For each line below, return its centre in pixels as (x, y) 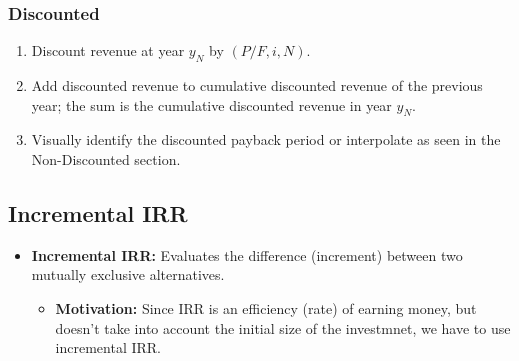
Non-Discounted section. (106, 159)
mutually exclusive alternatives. (128, 274)
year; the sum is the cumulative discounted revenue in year (211, 104)
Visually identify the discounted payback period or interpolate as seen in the (266, 139)
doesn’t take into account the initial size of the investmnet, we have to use (283, 327)
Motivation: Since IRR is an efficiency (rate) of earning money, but (266, 307)
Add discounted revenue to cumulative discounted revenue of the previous (257, 85)
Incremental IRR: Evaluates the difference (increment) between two (247, 254)
